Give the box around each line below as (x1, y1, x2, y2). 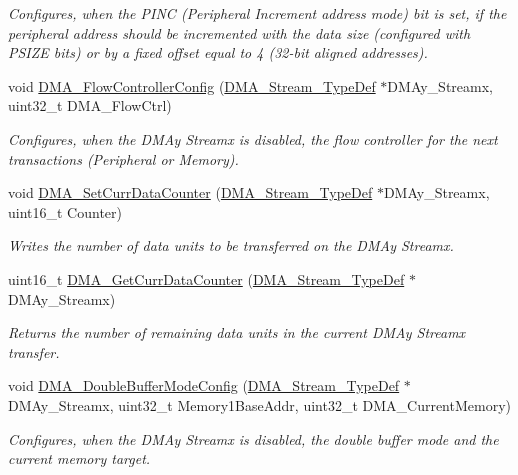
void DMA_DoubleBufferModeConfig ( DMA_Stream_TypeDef (8, 375, 400, 396)
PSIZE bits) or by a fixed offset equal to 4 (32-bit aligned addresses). (8, 42, 428, 63)
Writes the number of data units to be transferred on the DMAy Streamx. (8, 235, 454, 256)
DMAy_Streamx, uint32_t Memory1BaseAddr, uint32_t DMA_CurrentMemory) (8, 394, 512, 415)
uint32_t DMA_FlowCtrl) (8, 95, 172, 116)
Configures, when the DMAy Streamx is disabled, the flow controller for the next (8, 128, 498, 149)
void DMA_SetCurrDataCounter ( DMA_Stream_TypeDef (8, 182, 373, 203)
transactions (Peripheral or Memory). (8, 148, 239, 169)
